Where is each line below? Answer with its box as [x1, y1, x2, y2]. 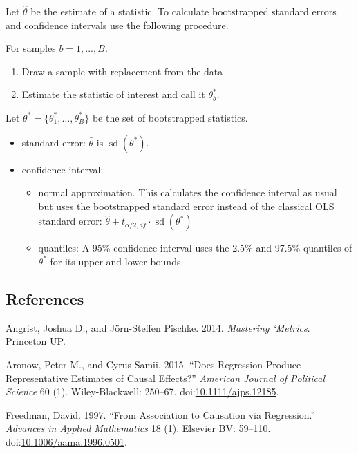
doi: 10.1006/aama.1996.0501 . [6, 434, 127, 448]
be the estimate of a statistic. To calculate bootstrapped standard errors [30, 4, 337, 18]
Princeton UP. [6, 334, 66, 348]
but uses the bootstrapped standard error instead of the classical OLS [38, 198, 335, 213]
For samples [6, 41, 56, 55]
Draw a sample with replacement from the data [21, 64, 223, 78]
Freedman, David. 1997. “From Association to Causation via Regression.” [6, 407, 316, 422]
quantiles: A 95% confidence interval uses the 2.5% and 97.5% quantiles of [38, 240, 352, 255]
